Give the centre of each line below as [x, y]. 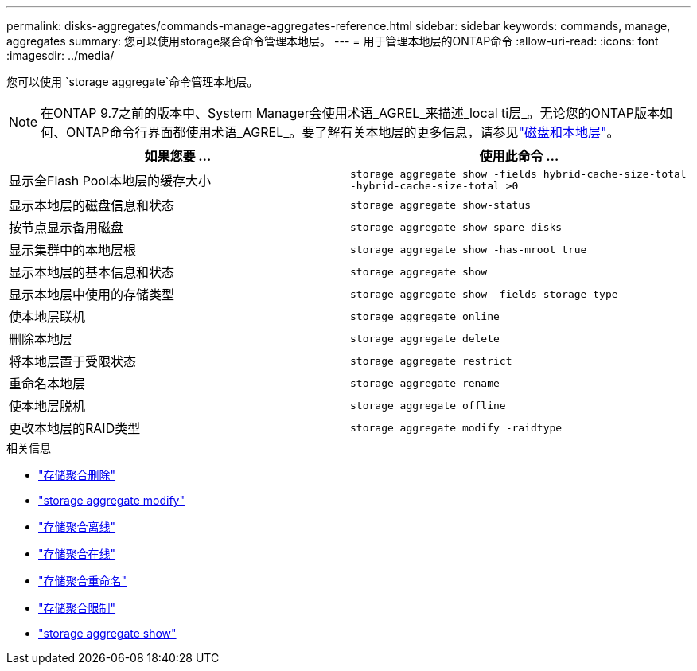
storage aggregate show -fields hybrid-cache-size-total [518, 174]
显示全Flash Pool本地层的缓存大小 [110, 181]
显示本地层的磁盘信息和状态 [92, 205]
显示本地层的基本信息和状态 [92, 272]
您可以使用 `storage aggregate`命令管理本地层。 [132, 82]
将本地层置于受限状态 [73, 361]
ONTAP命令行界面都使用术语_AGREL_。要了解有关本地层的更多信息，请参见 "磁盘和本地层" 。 [343, 132]
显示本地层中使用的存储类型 [92, 295]
